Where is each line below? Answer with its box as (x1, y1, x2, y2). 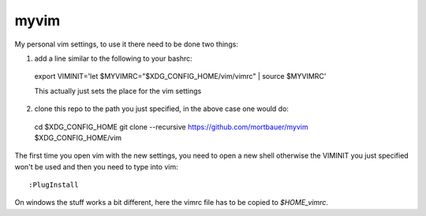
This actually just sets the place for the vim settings (34, 86, 202, 95)
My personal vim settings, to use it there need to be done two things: (14, 39, 238, 49)
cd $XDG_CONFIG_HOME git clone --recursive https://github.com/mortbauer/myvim (34, 122, 308, 132)
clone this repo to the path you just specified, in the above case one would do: (34, 104, 290, 114)
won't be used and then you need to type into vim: (14, 162, 178, 171)
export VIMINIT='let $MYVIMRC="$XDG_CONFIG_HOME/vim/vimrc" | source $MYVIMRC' (34, 72, 327, 81)
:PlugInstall (28, 181, 79, 189)
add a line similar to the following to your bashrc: (34, 54, 192, 63)
